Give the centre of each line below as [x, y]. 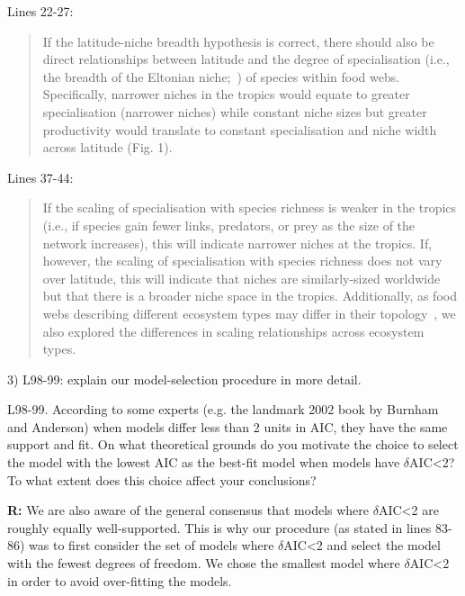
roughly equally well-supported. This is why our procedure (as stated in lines [219, 527]
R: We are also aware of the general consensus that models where [188, 510]
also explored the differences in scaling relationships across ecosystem [233, 331]
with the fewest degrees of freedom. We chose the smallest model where [204, 563]
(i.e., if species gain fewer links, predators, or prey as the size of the [229, 225]
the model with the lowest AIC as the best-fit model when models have [204, 462]
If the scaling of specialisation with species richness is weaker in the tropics [250, 208]
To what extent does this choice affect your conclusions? [162, 479]
